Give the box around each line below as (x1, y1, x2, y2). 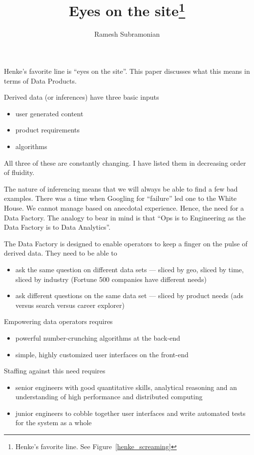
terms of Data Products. (4, 75, 77, 86)
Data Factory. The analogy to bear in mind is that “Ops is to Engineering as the (4, 212, 246, 222)
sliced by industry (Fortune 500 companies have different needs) (15, 274, 207, 284)
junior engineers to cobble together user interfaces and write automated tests (15, 408, 246, 418)
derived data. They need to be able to (4, 248, 117, 258)
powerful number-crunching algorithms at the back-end (15, 332, 180, 343)
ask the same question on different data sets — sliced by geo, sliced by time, (15, 264, 244, 274)
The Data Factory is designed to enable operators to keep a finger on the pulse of (4, 238, 248, 248)
